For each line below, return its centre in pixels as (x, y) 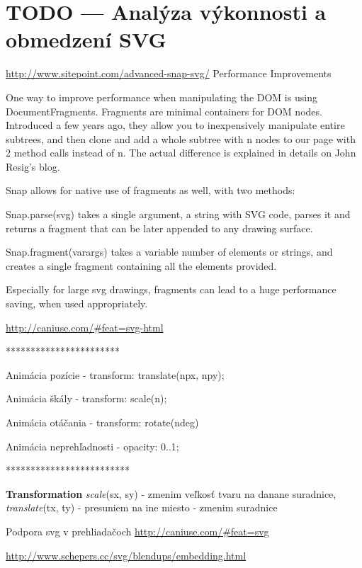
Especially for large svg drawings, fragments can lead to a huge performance (171, 289)
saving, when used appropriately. (77, 303)
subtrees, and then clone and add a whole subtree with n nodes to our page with (181, 138)
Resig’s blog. (33, 166)
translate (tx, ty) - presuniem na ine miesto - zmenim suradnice (142, 507)
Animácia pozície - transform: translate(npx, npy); (115, 374)
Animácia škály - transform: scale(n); (86, 398)
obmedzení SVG (86, 39)
